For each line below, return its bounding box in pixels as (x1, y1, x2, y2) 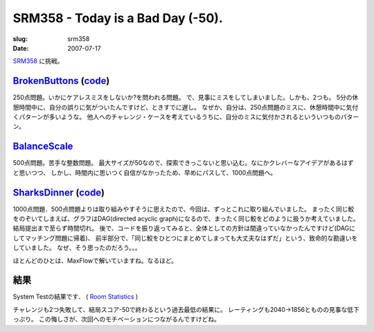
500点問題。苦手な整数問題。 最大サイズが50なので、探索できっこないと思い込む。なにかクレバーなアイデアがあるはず (12, 159, 354, 167)
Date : (12, 44, 29, 52)
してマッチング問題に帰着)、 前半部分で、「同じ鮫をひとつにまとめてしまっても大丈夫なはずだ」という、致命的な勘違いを (12, 234, 358, 242)
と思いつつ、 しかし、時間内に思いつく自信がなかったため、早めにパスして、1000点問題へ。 (12, 168, 277, 177)
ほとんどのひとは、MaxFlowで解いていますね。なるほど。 (12, 256, 178, 265)
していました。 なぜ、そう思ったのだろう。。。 (12, 243, 141, 252)
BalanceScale (12, 141, 73, 152)
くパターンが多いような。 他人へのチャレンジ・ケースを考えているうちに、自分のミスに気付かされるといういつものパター (12, 113, 359, 121)
